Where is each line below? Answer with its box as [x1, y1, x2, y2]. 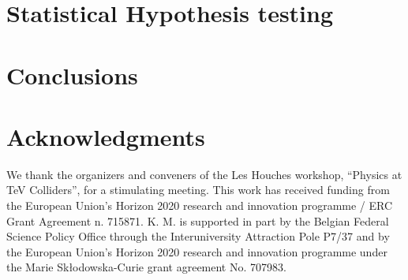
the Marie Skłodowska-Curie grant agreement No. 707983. [6, 259, 286, 275]
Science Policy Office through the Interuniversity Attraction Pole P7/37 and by [6, 228, 390, 245]
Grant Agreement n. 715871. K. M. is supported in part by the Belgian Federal [6, 212, 389, 229]
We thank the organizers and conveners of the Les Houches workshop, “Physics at [6, 166, 402, 182]
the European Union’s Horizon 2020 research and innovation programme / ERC [6, 197, 393, 214]
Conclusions [6, 58, 138, 91]
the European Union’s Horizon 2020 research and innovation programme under [6, 243, 387, 259]
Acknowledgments [6, 120, 205, 152]
